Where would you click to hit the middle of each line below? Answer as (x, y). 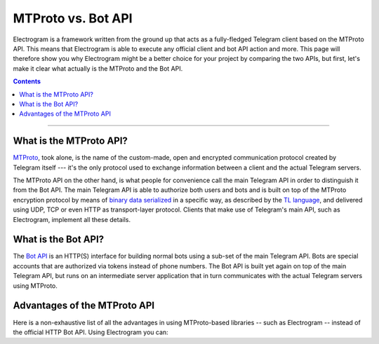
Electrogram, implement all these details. (72, 219)
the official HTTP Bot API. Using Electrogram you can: (91, 332)
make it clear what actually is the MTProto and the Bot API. (98, 68)
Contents (27, 81)
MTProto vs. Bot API (73, 18)
